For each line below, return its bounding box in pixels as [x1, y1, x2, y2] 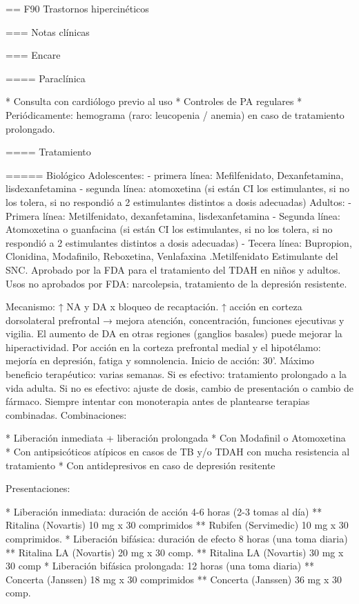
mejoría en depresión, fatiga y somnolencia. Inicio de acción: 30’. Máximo [6, 353, 315, 368]
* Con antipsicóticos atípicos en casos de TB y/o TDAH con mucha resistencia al [6, 444, 350, 459]
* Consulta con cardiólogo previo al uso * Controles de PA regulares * [6, 94, 302, 108]
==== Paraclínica [6, 70, 86, 85]
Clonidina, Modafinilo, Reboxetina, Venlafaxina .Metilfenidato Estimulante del [6, 249, 338, 263]
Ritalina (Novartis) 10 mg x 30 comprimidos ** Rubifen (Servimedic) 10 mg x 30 [6, 518, 349, 532]
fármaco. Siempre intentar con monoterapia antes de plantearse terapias [6, 394, 310, 408]
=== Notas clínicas [6, 24, 90, 39]
